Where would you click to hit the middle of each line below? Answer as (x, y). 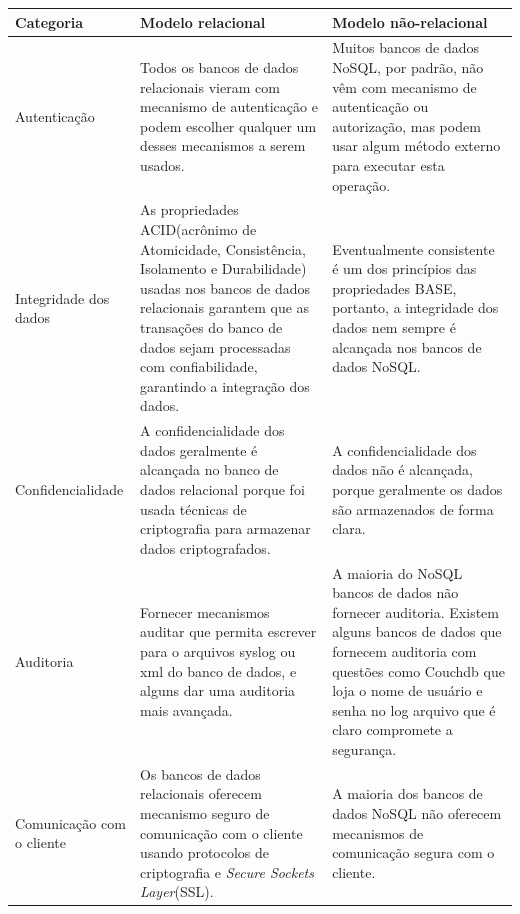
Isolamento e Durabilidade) (223, 268)
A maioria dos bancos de (407, 793)
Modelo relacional (203, 21)
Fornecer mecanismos (205, 611)
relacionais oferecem (201, 793)
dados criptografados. (205, 547)
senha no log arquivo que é (414, 709)
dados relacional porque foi (222, 488)
